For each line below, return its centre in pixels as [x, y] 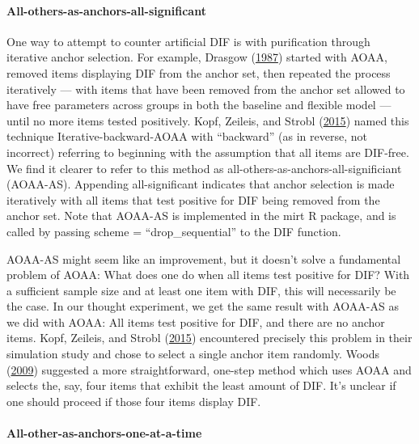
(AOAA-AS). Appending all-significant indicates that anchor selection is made [201, 184]
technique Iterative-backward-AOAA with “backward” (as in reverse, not [187, 136]
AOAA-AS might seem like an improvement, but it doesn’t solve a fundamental [204, 258]
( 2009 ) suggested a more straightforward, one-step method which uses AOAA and [209, 369]
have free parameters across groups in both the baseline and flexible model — [199, 105]
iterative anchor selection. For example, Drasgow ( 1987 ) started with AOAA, [197, 57]
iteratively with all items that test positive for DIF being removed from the [193, 199]
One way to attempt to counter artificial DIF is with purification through [188, 41]
